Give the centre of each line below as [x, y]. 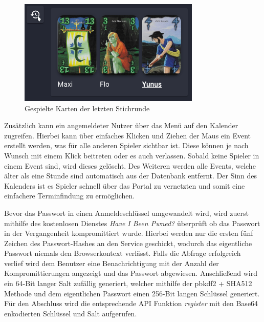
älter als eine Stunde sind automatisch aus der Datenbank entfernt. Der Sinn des [131, 176]
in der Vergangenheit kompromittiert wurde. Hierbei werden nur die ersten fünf [129, 233]
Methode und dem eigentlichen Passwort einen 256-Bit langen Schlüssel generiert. [132, 293]
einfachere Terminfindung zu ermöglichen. [70, 196]
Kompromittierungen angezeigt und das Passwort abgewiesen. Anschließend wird [131, 273]
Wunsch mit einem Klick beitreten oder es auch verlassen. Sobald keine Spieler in [132, 155]
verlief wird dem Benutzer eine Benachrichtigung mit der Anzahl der [112, 263]
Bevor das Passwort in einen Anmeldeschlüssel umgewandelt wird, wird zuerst [126, 213]
